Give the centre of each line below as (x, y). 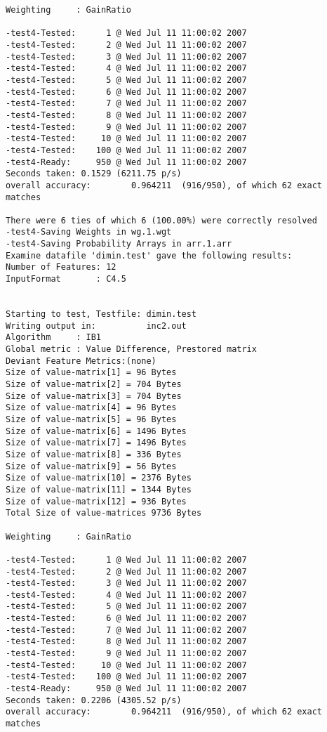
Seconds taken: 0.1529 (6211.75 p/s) (94, 174)
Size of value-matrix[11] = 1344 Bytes (99, 489)
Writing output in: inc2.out (96, 326)
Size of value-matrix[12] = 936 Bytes (96, 501)
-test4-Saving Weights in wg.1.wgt (89, 232)
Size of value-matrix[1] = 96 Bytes (91, 373)
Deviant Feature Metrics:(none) (81, 361)
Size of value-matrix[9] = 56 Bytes (91, 466)
